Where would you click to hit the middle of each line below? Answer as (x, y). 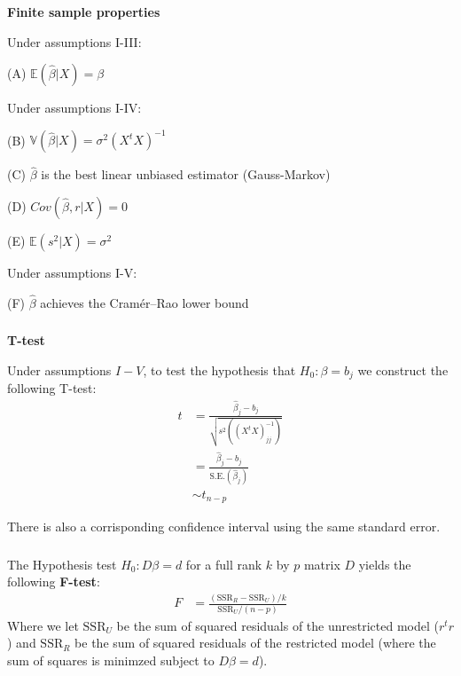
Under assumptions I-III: (74, 41)
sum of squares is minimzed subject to (111, 660)
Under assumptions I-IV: (74, 108)
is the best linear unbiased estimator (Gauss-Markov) (186, 174)
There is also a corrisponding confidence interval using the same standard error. (224, 527)
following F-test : (54, 582)
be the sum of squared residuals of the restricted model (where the (255, 643)
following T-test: (52, 388)
